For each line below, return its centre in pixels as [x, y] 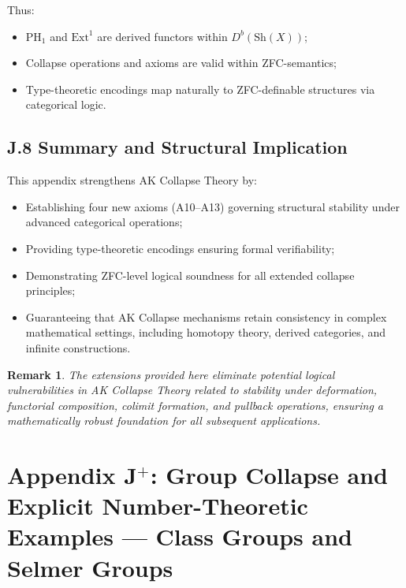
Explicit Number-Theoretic [158, 506]
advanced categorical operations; [104, 222]
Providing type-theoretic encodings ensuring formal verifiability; [180, 248]
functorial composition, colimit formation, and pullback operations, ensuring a [196, 405]
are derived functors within [162, 36]
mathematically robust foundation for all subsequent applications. [164, 421]
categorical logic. [66, 104]
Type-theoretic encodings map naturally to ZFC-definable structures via [200, 89]
